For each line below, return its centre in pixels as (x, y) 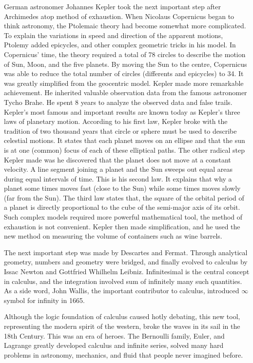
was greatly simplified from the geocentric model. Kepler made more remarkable (124, 83)
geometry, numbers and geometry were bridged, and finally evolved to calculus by (126, 262)
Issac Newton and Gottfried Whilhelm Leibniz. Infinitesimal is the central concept (127, 272)
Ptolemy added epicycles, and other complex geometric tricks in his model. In (120, 45)
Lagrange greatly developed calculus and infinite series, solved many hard (114, 345)
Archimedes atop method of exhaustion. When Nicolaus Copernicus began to (119, 16)
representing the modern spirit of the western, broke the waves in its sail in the (122, 326)
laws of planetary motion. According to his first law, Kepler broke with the (116, 121)
